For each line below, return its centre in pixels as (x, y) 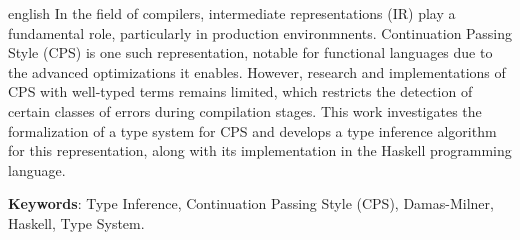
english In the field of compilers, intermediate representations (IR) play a (232, 13)
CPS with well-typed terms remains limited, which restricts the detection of (240, 91)
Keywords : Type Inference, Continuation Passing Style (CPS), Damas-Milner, (251, 203)
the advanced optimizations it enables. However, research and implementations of (257, 71)
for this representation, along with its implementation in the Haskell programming (260, 150)
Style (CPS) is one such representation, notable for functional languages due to (250, 52)
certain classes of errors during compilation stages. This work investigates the (245, 110)
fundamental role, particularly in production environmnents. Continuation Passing (260, 32)
